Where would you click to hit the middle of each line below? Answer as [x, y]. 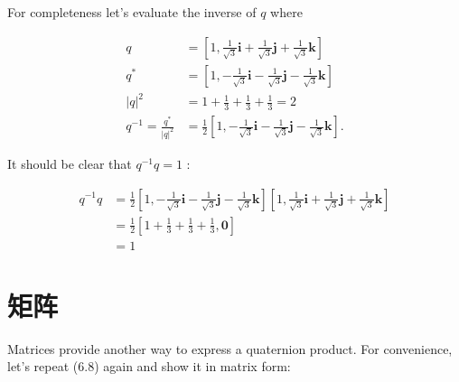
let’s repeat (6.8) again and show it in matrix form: [149, 366]
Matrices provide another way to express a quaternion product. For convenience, [230, 348]
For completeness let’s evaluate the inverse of [132, 12]
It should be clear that [70, 163]
